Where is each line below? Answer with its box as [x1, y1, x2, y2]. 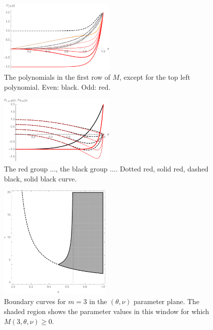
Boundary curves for [4, 296, 66, 307]
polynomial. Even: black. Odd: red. [4, 81, 111, 92]
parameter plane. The [134, 296, 200, 307]
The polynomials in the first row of [4, 72, 111, 82]
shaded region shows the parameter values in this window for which [4, 306, 210, 317]
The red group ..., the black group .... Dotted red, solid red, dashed [4, 164, 209, 173]
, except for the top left [119, 72, 191, 82]
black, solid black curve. [4, 173, 77, 183]
